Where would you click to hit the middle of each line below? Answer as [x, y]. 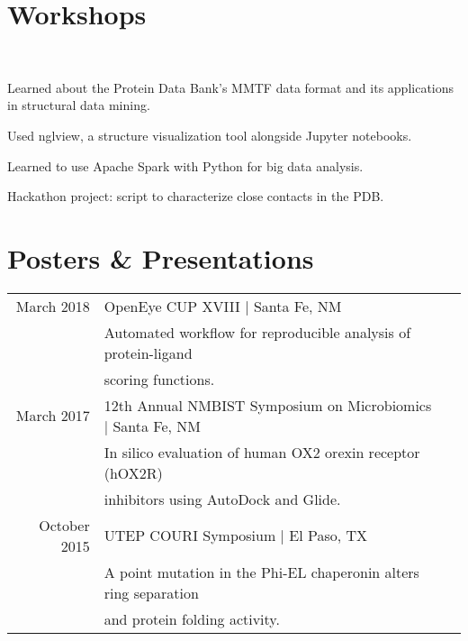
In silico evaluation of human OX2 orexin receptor [262, 452]
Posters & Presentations [161, 257]
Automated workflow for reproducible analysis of [257, 332]
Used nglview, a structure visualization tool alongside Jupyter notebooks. [210, 135]
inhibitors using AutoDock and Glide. [222, 499]
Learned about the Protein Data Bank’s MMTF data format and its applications [231, 87]
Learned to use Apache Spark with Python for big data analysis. [185, 165]
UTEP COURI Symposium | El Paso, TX [236, 536]
